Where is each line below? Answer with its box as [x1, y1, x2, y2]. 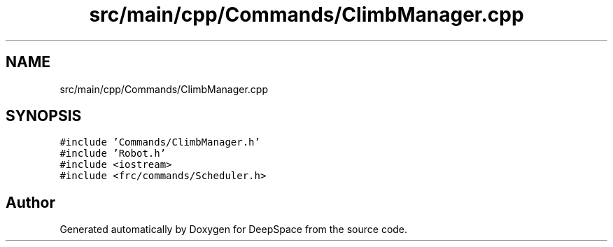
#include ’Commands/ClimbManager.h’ [59, 136, 260, 148]
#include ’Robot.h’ [59, 148, 167, 160]
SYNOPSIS [6, 107, 82, 125]
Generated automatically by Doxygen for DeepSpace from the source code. [59, 223, 408, 236]
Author [6, 193, 55, 211]
